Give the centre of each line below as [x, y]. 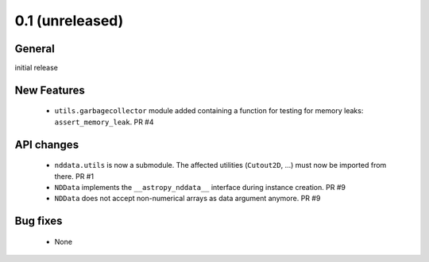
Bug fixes [39, 221]
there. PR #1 [74, 176]
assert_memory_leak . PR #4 [104, 122]
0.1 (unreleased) [69, 21]
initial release [37, 68]
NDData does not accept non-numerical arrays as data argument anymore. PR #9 [187, 199]
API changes [47, 144]
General [35, 49]
